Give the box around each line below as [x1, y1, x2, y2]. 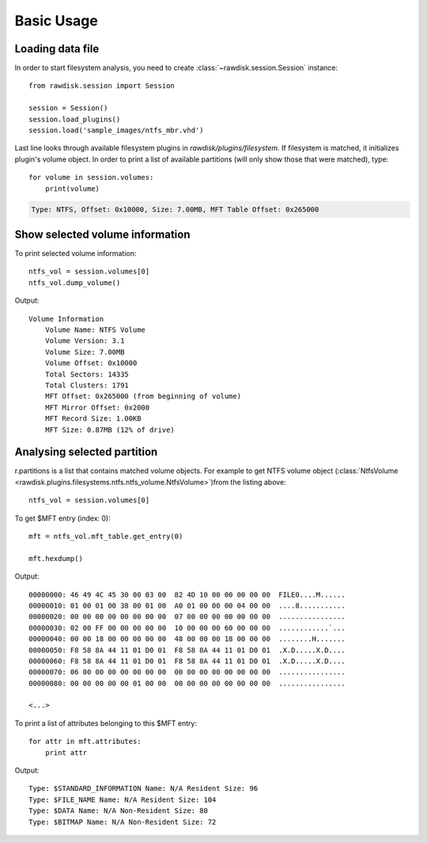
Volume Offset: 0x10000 [44, 359, 138, 368]
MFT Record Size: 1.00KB [44, 414, 142, 423]
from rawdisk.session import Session [28, 82, 176, 90]
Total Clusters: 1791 [44, 380, 130, 390]
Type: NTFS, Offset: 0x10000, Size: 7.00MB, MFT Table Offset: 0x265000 [31, 204, 319, 214]
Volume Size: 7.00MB [44, 347, 125, 357]
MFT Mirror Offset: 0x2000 [44, 402, 150, 412]
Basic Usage [14, 12, 98, 29]
